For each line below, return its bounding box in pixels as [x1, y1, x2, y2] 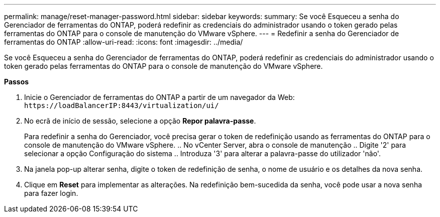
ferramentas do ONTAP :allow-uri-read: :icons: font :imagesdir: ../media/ [4, 38, 243, 46]
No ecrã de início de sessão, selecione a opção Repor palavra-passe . [24, 117, 256, 125]
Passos [4, 77, 29, 86]
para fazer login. [24, 189, 78, 197]
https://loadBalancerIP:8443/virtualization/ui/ [24, 101, 219, 110]
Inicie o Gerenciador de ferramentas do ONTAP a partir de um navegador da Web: [24, 93, 295, 101]
